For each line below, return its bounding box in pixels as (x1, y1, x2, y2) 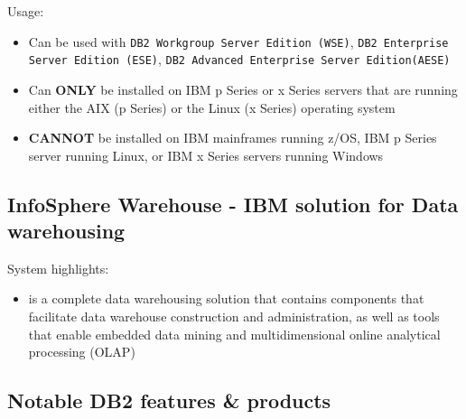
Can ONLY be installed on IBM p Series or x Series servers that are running (28, 79, 458, 98)
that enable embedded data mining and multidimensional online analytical (28, 324, 441, 343)
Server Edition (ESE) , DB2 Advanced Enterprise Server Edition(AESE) (28, 50, 451, 69)
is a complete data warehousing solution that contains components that (28, 289, 424, 308)
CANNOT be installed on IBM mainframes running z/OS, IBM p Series (28, 128, 437, 147)
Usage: (7, 2, 44, 20)
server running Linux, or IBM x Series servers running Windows (28, 145, 384, 164)
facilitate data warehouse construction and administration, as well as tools (28, 307, 440, 326)
